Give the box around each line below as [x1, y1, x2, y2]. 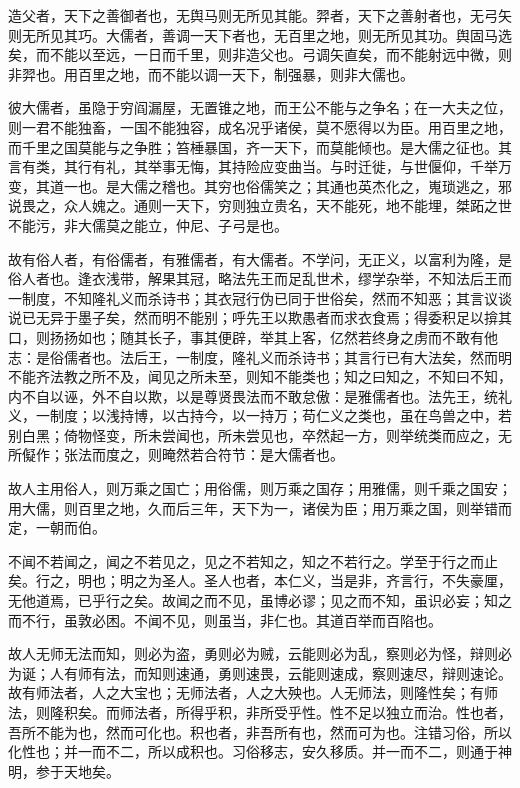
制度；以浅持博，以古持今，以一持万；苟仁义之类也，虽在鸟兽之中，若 [49, 405, 512, 426]
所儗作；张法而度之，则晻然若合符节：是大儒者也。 [8, 444, 344, 465]
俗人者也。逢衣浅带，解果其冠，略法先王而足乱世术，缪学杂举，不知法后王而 [8, 268, 512, 289]
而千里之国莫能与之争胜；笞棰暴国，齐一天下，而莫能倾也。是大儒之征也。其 [8, 136, 512, 157]
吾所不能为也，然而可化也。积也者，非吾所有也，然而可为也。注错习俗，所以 [8, 721, 512, 742]
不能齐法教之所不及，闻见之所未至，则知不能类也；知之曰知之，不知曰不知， [8, 366, 512, 387]
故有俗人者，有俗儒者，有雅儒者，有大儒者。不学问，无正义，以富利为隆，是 [8, 248, 512, 269]
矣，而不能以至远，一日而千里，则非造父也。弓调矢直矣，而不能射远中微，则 [8, 44, 512, 65]
